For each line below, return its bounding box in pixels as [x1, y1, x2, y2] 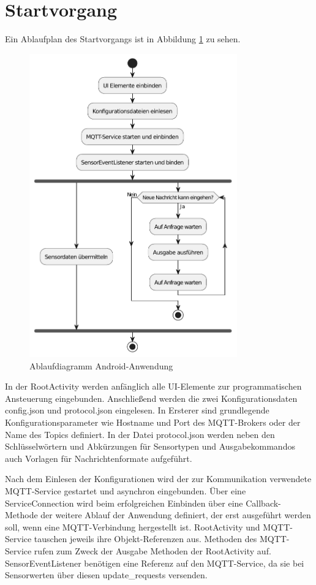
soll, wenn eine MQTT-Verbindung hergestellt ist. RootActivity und [5, 520, 260, 533]
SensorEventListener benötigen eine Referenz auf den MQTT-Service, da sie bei [5, 556, 304, 569]
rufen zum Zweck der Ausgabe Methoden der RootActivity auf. [34, 545, 271, 557]
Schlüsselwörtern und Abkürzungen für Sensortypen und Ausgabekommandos [5, 440, 295, 453]
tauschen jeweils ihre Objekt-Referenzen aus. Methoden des [34, 532, 257, 545]
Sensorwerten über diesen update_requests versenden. [5, 568, 208, 581]
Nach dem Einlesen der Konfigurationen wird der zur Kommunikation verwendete [5, 472, 312, 485]
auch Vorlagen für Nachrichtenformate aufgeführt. [5, 451, 192, 464]
